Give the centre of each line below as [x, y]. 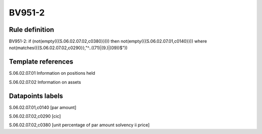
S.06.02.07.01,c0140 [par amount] [43, 107]
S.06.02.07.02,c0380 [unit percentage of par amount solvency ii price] [79, 125]
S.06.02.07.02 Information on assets [45, 82]
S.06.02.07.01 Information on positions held [52, 73]
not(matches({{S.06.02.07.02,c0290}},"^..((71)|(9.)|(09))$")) [68, 48]
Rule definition [32, 30]
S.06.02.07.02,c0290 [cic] [35, 116]
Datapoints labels [36, 96]
